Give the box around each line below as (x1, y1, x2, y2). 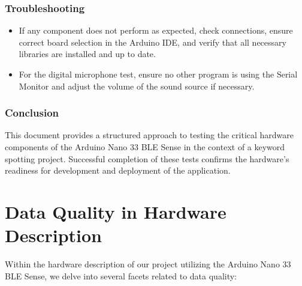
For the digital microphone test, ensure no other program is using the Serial (19, 68, 298, 80)
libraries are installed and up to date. (19, 47, 156, 60)
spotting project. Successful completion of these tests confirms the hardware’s (5, 152, 289, 165)
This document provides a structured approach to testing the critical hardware (5, 129, 294, 141)
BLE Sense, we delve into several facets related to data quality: (5, 269, 237, 282)
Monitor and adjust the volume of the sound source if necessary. (19, 79, 255, 92)
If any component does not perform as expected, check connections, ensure (19, 24, 293, 37)
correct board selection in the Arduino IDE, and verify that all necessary (19, 35, 286, 48)
